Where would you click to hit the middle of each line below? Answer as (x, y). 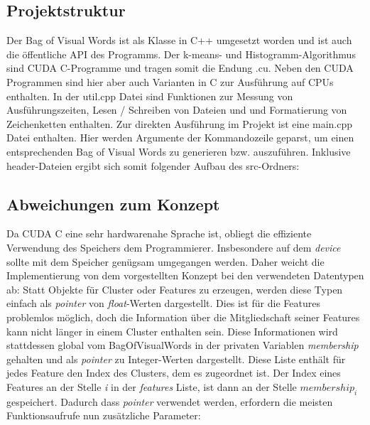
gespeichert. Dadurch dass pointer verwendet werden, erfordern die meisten (170, 401)
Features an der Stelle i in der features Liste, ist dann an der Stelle (152, 386)
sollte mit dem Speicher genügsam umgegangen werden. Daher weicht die (165, 261)
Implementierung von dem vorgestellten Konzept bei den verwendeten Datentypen (185, 275)
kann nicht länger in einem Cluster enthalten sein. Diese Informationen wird (172, 331)
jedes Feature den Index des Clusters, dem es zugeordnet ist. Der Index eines (174, 373)
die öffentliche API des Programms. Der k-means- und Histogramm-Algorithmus (181, 54)
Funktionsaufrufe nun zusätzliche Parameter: (104, 415)
